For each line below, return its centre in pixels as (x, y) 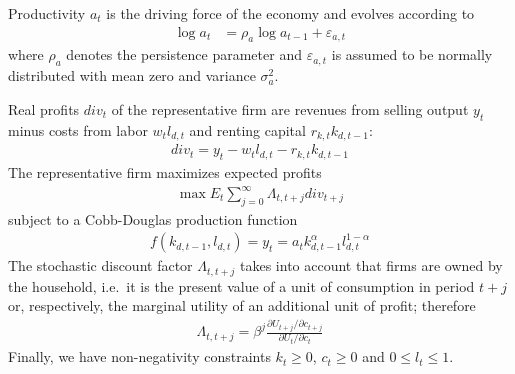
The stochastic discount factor (100, 265)
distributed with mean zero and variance (132, 75)
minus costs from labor (78, 129)
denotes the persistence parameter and (184, 54)
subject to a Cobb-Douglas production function (153, 218)
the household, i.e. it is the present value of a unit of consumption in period (241, 285)
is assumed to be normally (412, 54)
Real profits (44, 108)
